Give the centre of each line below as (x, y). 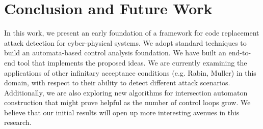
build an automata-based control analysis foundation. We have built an (115, 53)
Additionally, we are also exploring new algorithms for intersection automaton (126, 92)
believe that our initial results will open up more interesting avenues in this (122, 112)
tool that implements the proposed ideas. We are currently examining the (132, 62)
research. (18, 122)
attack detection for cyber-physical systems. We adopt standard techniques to (125, 42)
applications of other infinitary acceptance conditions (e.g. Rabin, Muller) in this (130, 72)
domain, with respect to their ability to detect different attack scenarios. (117, 83)
